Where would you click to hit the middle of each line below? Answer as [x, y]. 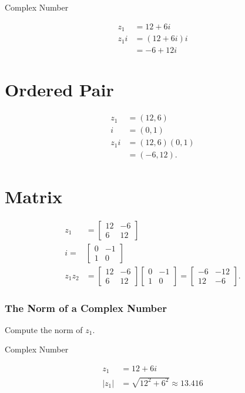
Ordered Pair [59, 90]
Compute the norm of [44, 329]
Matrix [33, 196]
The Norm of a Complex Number [86, 308]
